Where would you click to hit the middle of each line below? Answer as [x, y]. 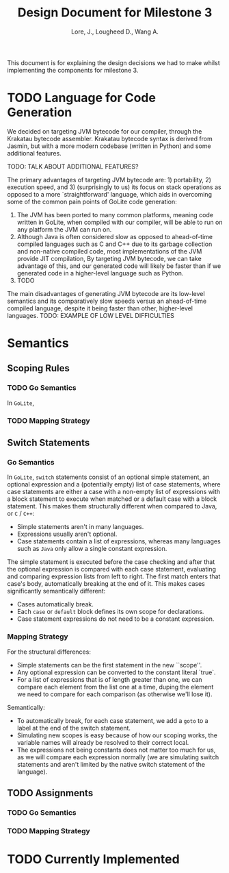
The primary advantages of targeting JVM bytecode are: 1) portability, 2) [109, 180]
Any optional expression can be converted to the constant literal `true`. [117, 672]
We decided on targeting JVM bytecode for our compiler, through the [105, 131]
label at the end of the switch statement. [74, 728]
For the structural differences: [49, 652]
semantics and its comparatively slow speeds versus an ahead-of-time [107, 301]
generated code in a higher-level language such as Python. [100, 273]
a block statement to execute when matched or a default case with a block [112, 499]
